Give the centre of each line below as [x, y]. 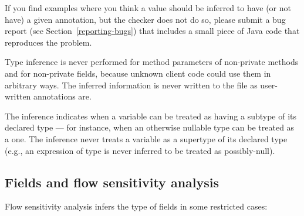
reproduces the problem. [48, 42]
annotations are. [63, 96]
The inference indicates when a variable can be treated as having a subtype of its [151, 116]
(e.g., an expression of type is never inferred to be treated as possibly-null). [140, 150]
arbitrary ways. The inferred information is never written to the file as [131, 85]
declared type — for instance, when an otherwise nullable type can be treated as [150, 127]
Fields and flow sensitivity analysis [112, 182]
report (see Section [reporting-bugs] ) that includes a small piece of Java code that [152, 31]
